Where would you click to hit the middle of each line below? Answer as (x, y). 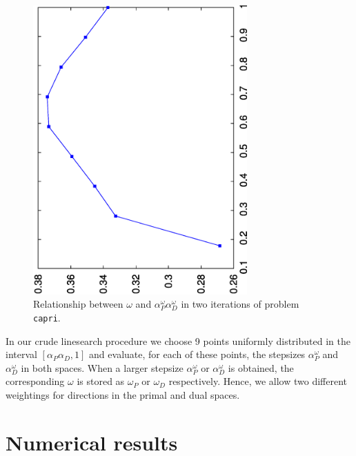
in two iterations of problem (240, 304)
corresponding (35, 381)
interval (21, 354)
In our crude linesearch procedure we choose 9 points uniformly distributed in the (178, 340)
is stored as (101, 381)
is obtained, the (261, 367)
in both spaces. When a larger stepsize (102, 367)
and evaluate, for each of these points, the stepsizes (197, 354)
